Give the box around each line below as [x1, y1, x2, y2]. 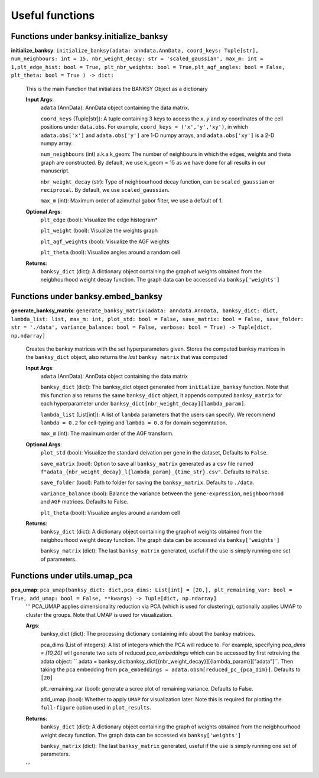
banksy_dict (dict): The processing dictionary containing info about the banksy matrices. [40, 630, 256, 638]
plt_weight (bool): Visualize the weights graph [40, 227, 158, 234]
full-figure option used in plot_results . [40, 704, 152, 711]
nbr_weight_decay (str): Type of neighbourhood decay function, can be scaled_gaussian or [40, 178, 275, 185]
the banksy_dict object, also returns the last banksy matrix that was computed [25, 354, 227, 361]
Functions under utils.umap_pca [11, 571, 133, 581]
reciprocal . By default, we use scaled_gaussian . [40, 186, 170, 193]
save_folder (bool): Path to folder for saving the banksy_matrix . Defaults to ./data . [40, 479, 255, 486]
